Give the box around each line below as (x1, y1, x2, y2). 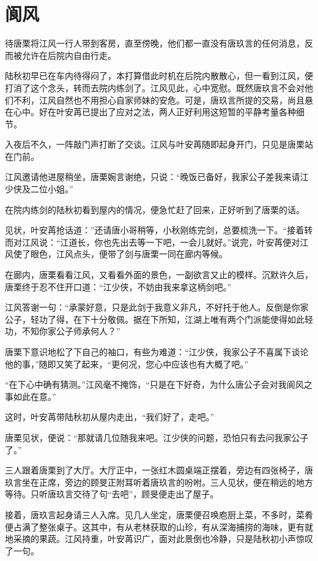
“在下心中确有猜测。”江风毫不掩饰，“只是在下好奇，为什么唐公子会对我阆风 (5, 378, 304, 391)
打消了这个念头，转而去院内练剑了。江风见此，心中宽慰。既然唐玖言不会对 (5, 81, 305, 94)
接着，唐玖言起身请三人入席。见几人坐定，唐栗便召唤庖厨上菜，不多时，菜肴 (5, 508, 313, 521)
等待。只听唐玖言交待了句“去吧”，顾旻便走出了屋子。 (5, 488, 219, 500)
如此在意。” (13, 390, 56, 402)
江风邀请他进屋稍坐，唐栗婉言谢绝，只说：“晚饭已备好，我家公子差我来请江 (5, 170, 309, 183)
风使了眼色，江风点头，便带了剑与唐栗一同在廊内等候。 (5, 247, 227, 260)
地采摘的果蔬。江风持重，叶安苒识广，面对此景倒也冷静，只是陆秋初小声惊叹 (5, 532, 313, 545)
